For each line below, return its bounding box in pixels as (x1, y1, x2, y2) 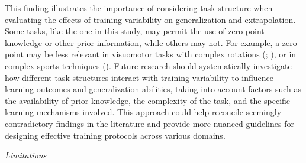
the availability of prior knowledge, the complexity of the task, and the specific (5, 94, 291, 106)
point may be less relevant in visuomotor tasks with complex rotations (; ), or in (5, 48, 297, 60)
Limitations (5, 149, 47, 161)
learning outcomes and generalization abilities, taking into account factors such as (5, 83, 302, 95)
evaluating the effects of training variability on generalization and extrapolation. (5, 13, 296, 25)
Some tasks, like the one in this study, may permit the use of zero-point (5, 25, 265, 37)
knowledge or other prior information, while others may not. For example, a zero (5, 36, 297, 48)
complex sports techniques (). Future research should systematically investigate (5, 59, 292, 71)
